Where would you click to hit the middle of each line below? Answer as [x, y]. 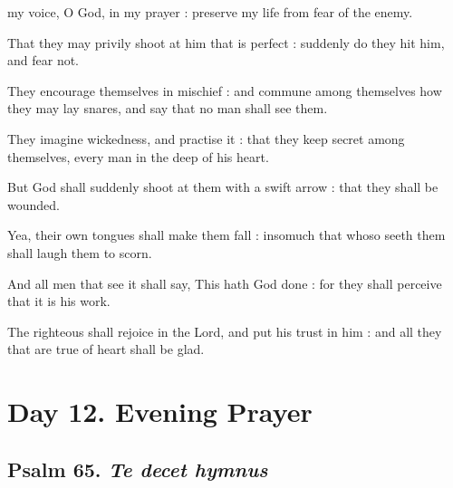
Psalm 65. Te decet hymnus [138, 469]
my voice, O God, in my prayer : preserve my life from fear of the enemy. [210, 12]
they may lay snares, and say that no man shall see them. [168, 108]
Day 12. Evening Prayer [160, 411]
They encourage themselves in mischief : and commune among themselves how [225, 90]
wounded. [34, 204]
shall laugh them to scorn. [80, 252]
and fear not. [43, 60]
